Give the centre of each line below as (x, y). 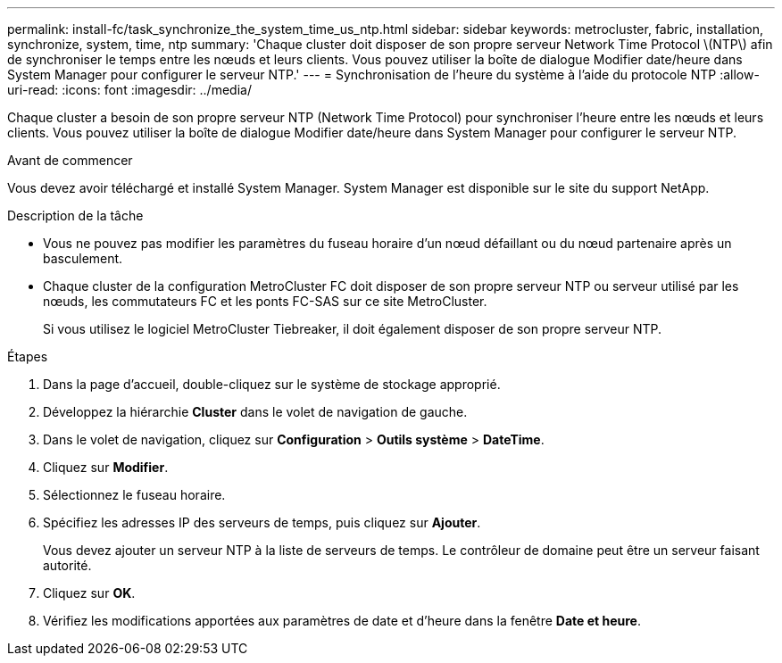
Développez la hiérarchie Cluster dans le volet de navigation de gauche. (255, 412)
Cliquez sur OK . (89, 593)
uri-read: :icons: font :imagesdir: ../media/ (129, 90)
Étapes (28, 356)
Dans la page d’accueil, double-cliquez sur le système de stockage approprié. (272, 384)
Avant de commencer (70, 160)
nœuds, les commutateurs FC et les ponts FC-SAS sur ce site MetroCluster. (265, 301)
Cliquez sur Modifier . (106, 467)
